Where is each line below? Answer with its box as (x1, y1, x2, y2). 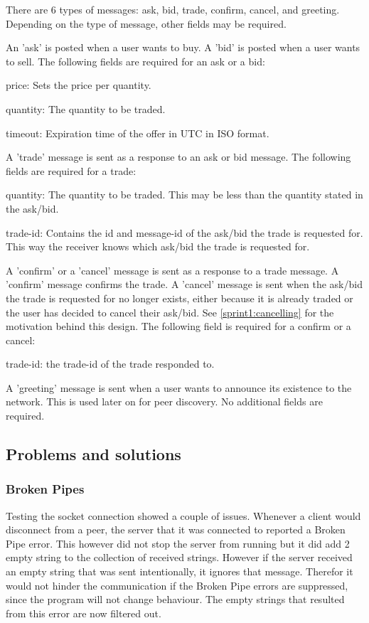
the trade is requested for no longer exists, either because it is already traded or (6, 290, 353, 305)
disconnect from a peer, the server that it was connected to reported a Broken (6, 522, 346, 537)
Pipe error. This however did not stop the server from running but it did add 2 (6, 536, 350, 550)
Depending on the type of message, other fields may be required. (6, 16, 287, 31)
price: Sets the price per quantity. (6, 78, 151, 92)
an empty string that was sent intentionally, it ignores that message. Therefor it (6, 564, 353, 579)
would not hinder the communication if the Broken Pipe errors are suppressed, (6, 577, 348, 592)
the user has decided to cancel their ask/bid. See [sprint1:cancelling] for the (6, 304, 334, 319)
